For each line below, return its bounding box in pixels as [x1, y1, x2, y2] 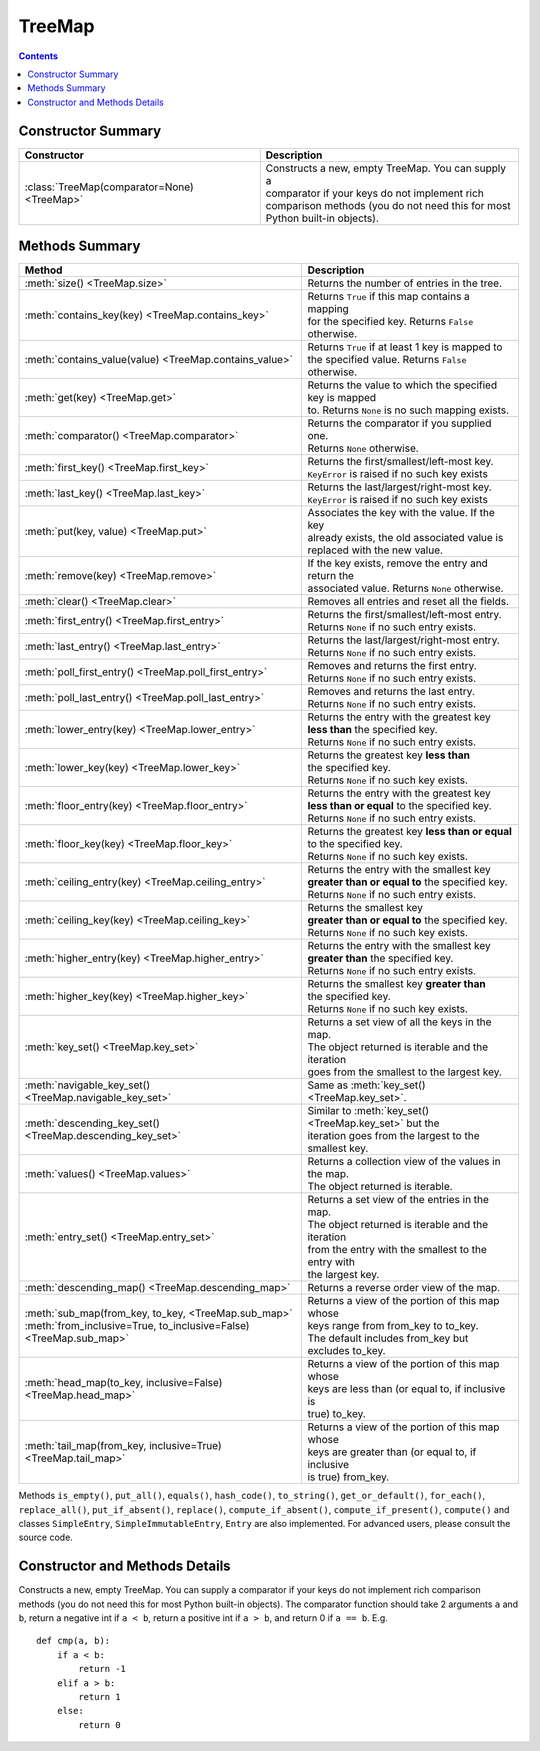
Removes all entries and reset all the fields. [307, 595, 510, 609]
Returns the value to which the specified [307, 378, 498, 392]
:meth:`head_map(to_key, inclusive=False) [24, 1376, 223, 1390]
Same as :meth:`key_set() [307, 1078, 426, 1092]
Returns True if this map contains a [307, 290, 470, 304]
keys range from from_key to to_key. [307, 1319, 479, 1333]
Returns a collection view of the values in [307, 1155, 501, 1169]
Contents [18, 50, 59, 62]
